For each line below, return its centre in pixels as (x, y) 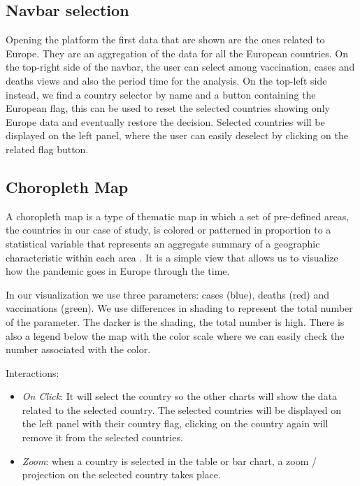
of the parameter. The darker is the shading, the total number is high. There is (175, 321)
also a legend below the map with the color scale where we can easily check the (175, 335)
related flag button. (47, 149)
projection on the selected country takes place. (121, 474)
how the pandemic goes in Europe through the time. (118, 271)
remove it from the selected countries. (102, 437)
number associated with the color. (78, 349)
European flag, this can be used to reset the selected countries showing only (168, 108)
